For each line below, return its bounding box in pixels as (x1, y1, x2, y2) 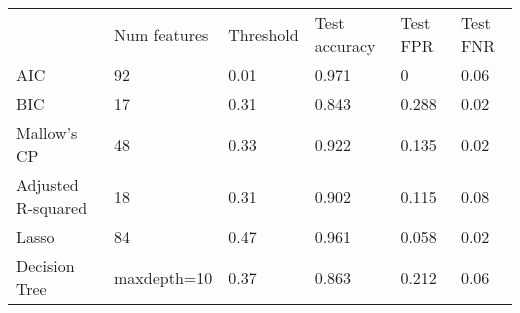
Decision (16, 254, 75, 277)
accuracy (314, 34, 376, 57)
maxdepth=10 (114, 265, 213, 289)
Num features (114, 22, 209, 46)
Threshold (228, 22, 299, 46)
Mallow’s (16, 121, 78, 144)
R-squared (16, 196, 88, 219)
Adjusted (16, 173, 79, 196)
